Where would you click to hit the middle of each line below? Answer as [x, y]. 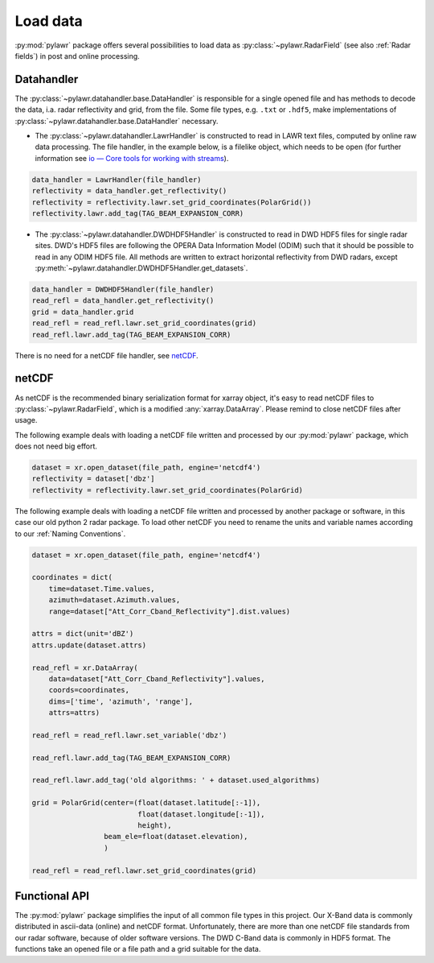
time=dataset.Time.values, [102, 589]
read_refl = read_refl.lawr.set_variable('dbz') [129, 735]
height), [155, 825]
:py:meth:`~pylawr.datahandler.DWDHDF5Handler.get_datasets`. [141, 268]
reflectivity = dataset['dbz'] [94, 479]
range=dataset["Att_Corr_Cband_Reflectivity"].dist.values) [170, 611]
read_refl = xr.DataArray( [85, 667]
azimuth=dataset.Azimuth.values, [115, 600]
